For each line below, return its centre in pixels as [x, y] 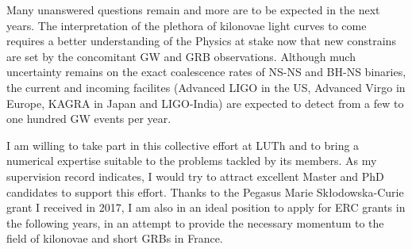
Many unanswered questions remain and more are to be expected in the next [193, 10]
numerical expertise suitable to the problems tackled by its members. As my [192, 161]
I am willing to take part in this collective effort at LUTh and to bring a [183, 145]
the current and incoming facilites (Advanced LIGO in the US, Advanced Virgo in [206, 87]
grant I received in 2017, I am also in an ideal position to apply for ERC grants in [206, 207]
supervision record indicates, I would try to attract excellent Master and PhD [195, 176]
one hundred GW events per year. [89, 119]
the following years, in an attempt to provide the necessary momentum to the [195, 222]
